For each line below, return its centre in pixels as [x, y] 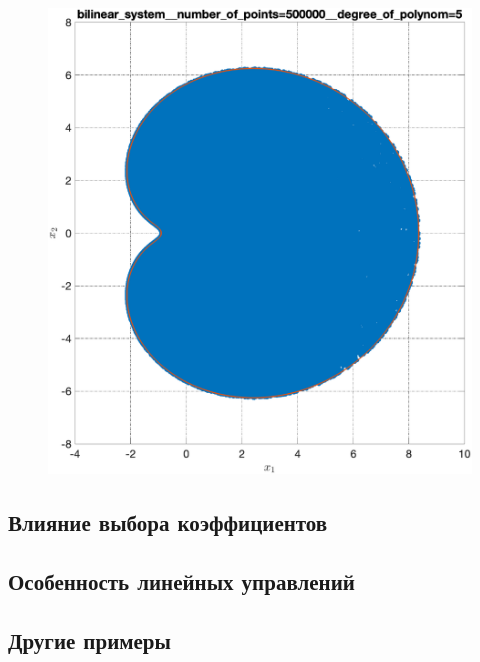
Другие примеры [89, 639]
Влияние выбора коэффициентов [168, 522]
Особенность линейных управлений [181, 581]
